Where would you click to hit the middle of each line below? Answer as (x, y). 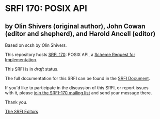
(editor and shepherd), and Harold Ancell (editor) (80, 33)
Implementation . (21, 60)
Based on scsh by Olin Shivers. (36, 45)
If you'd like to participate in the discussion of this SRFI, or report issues (77, 88)
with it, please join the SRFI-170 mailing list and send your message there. (79, 93)
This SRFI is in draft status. (32, 69)
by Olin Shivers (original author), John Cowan (75, 26)
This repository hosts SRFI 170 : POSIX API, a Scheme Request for (70, 54)
